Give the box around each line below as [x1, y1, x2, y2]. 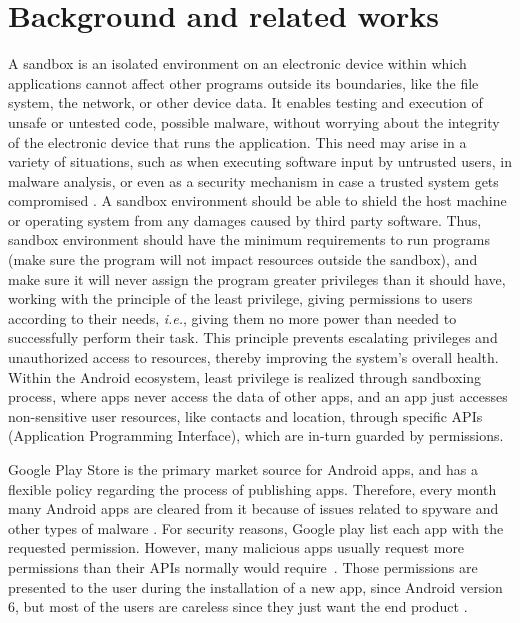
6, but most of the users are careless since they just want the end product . [8, 596, 468, 617]
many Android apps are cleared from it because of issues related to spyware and [8, 498, 499, 519]
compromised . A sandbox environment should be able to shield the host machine [8, 190, 507, 211]
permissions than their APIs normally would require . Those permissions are [8, 556, 478, 577]
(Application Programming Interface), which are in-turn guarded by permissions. [8, 425, 504, 446]
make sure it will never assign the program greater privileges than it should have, [8, 268, 506, 289]
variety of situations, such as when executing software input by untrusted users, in [8, 151, 512, 172]
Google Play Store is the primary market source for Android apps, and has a [8, 459, 478, 479]
